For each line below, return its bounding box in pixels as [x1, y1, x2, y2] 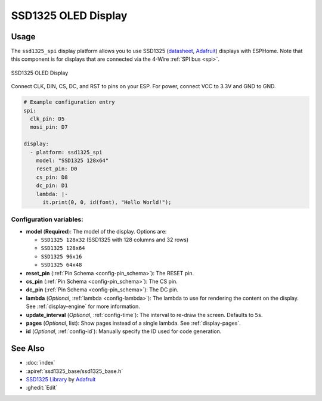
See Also [11, 343, 45, 354]
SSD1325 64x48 [41, 262, 82, 268]
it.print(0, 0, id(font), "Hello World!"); [42, 198, 172, 206]
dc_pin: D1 [36, 182, 68, 189]
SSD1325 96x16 [41, 253, 82, 260]
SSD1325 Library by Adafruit [26, 376, 96, 383]
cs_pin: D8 [36, 173, 68, 181]
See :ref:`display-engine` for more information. [26, 303, 140, 310]
